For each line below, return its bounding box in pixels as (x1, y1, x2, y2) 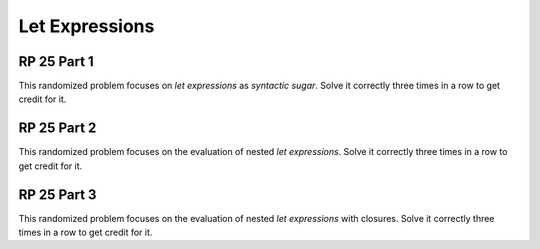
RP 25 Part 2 (18, 120, 97, 137)
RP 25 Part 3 (18, 186, 97, 203)
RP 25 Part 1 (18, 53, 94, 70)
